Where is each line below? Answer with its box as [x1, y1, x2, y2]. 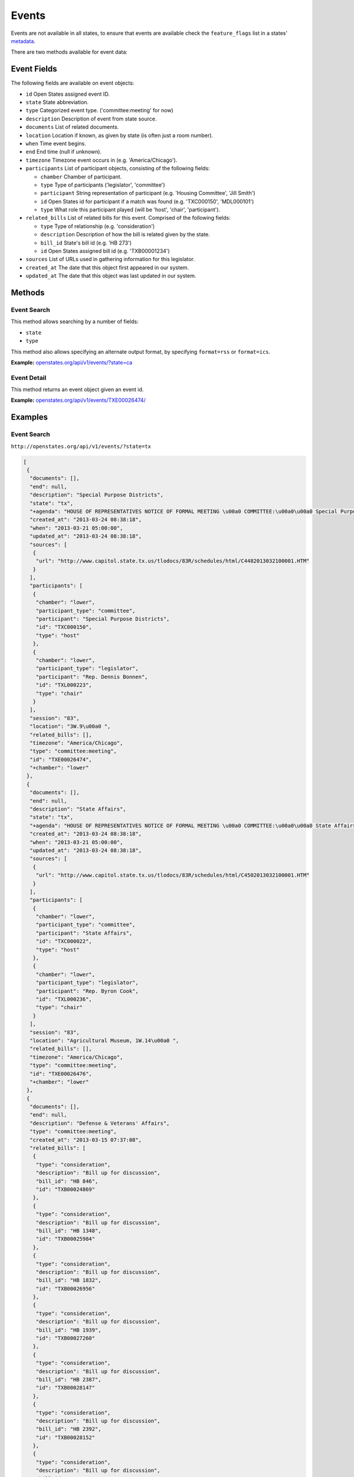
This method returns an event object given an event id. [11, 386, 144, 393]
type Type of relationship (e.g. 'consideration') [40, 222, 155, 230]
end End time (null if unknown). [25, 148, 102, 155]
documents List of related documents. [25, 123, 119, 131]
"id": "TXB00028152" [35, 1434, 96, 1441]
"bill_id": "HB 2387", [35, 1376, 101, 1382]
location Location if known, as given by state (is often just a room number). [25, 132, 214, 139]
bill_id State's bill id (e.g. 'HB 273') [40, 239, 132, 246]
